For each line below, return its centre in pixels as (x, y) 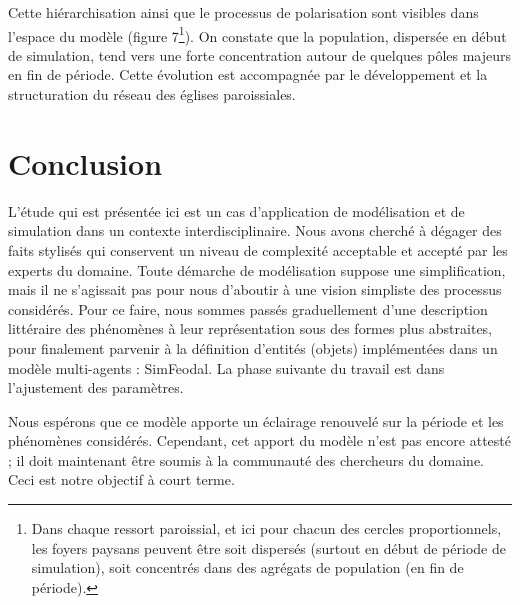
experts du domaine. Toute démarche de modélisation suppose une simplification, (257, 269)
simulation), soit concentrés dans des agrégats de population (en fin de (247, 567)
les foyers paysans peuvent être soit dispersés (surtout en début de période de (268, 547)
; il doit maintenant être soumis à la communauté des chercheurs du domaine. (246, 459)
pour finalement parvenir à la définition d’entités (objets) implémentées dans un (253, 347)
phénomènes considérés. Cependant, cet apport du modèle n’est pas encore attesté (259, 440)
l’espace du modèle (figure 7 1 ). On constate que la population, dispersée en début (257, 34)
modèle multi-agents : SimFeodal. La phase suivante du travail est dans (226, 367)
